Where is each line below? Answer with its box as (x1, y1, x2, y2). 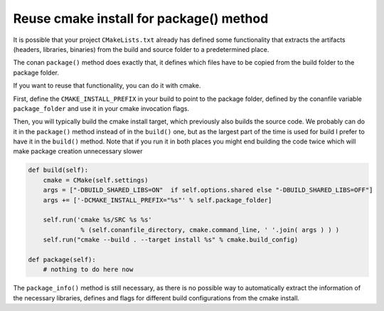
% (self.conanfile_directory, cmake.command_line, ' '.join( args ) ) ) (80, 226, 340, 234)
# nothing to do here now (43, 266, 134, 273)
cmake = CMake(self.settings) (43, 176, 149, 184)
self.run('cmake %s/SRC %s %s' (43, 216, 152, 224)
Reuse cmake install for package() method (13, 11, 269, 26)
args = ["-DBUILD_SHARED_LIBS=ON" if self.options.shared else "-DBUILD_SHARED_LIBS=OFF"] (43, 186, 373, 195)
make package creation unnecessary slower (13, 147, 143, 155)
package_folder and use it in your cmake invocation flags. (13, 104, 190, 113)
